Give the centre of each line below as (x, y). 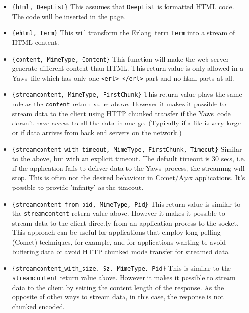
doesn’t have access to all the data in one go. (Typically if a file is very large (126, 123)
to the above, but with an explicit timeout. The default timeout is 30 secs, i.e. (129, 158)
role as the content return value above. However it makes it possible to (119, 104)
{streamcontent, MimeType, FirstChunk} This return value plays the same (127, 94)
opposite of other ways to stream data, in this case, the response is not (118, 297)
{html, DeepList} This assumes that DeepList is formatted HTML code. (123, 6)
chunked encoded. (38, 306)
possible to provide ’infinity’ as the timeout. (78, 187)
